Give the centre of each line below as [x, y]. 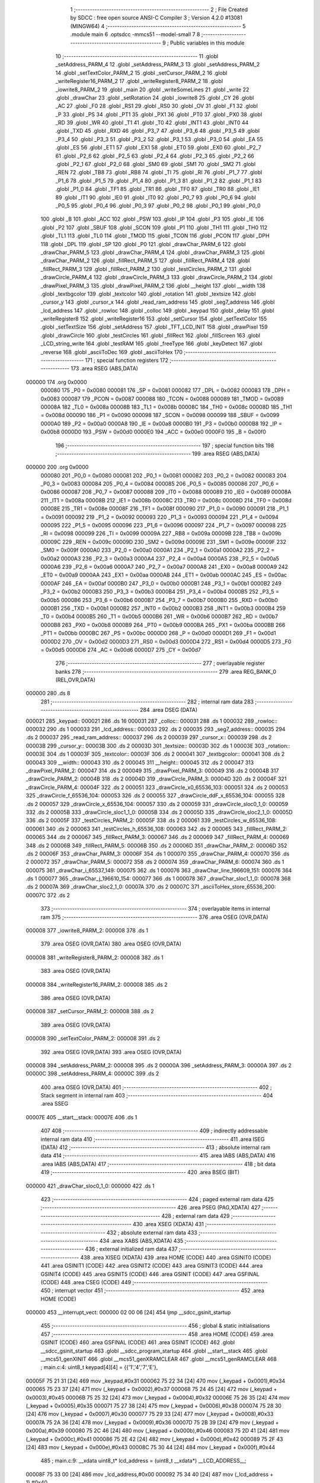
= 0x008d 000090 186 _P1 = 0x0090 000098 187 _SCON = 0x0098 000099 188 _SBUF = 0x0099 [160, 415]
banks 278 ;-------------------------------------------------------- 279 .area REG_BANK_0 [166, 672]
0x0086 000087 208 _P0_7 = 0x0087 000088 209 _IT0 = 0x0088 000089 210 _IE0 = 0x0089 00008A [166, 492]
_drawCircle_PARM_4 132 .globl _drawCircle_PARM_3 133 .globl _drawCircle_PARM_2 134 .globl [156, 277]
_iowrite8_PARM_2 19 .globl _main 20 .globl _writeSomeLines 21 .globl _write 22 [152, 90]
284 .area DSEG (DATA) [169, 710]
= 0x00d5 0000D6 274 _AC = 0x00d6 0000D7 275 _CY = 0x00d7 [121, 650]
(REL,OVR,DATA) [76, 680]
